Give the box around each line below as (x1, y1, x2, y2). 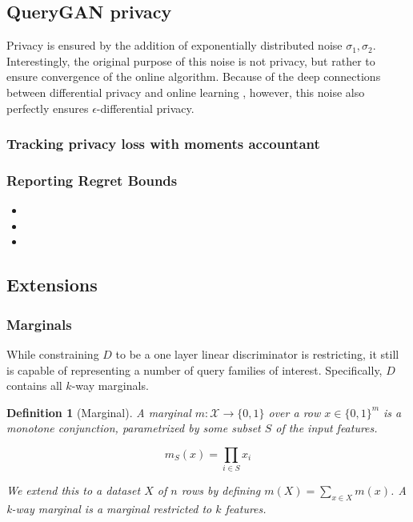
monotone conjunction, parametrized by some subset (6, 420, 261, 436)
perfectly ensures (6, 99, 89, 116)
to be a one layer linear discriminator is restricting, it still (115, 346, 399, 363)
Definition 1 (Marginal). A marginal (6, 404, 191, 420)
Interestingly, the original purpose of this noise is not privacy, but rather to (6, 52, 375, 69)
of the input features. (275, 420, 378, 436)
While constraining (6, 346, 99, 363)
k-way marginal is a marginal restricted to (6, 500, 212, 517)
